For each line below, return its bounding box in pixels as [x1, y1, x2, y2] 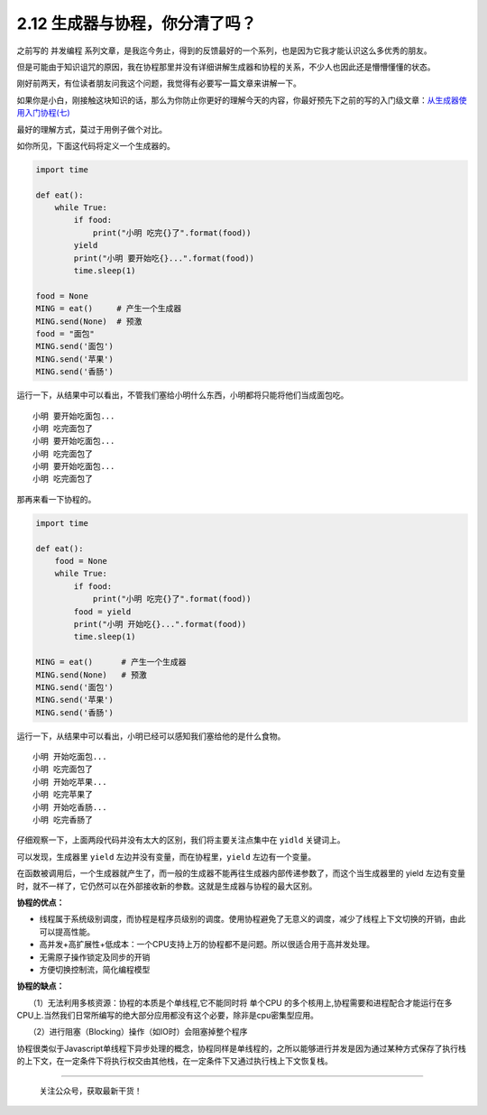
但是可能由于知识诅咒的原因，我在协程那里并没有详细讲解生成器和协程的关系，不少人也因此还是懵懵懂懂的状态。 [16, 61, 436, 72]
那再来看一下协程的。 [16, 493, 96, 504]
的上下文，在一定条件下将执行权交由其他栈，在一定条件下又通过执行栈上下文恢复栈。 [16, 1055, 333, 1066]
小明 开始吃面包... [32, 751, 107, 762]
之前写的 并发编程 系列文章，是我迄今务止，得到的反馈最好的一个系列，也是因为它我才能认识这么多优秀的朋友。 [16, 45, 432, 56]
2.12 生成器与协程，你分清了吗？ [16, 14, 257, 33]
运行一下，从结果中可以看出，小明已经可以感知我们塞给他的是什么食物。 [16, 731, 286, 742]
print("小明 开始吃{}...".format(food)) [73, 619, 247, 629]
